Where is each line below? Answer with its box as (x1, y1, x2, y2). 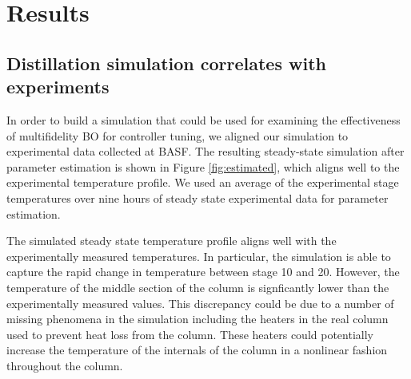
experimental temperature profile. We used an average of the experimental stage (6, 174, 399, 191)
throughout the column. (6, 357, 123, 373)
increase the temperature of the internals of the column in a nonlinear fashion (6, 341, 388, 358)
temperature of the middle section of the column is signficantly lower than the (6, 278, 389, 295)
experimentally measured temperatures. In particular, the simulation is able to (6, 247, 391, 264)
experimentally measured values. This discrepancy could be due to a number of (6, 294, 394, 311)
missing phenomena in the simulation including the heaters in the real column (6, 310, 389, 327)
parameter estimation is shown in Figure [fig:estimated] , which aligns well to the (6, 158, 400, 175)
